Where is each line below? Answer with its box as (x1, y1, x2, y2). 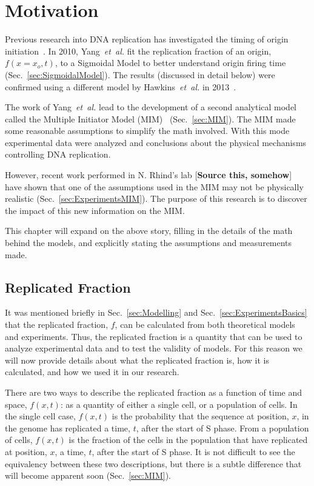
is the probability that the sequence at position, (112, 410, 289, 422)
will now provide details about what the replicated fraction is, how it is (5, 353, 269, 366)
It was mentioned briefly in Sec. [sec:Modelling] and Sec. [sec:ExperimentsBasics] (5, 306, 307, 319)
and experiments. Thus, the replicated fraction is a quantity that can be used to (5, 330, 302, 342)
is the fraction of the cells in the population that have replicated (68, 433, 308, 446)
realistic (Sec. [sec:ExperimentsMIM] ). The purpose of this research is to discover (5, 192, 307, 205)
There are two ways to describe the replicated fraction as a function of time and (5, 385, 302, 398)
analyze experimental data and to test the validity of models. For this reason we (5, 342, 302, 355)
